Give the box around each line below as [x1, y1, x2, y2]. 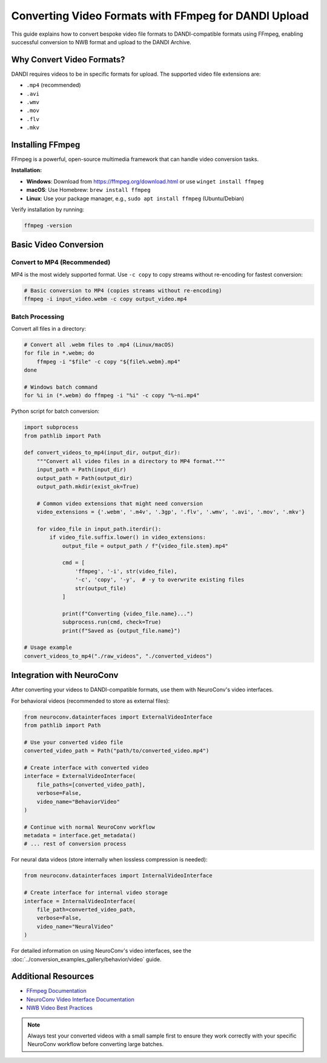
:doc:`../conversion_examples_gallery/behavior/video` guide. [11, 955, 162, 963]
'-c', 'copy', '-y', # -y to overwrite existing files [74, 576, 245, 584]
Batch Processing [11, 312, 65, 321]
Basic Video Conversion [11, 240, 104, 250]
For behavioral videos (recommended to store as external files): [11, 697, 170, 705]
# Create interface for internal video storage [24, 889, 168, 896]
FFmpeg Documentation [26, 987, 87, 995]
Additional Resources [11, 972, 94, 982]
